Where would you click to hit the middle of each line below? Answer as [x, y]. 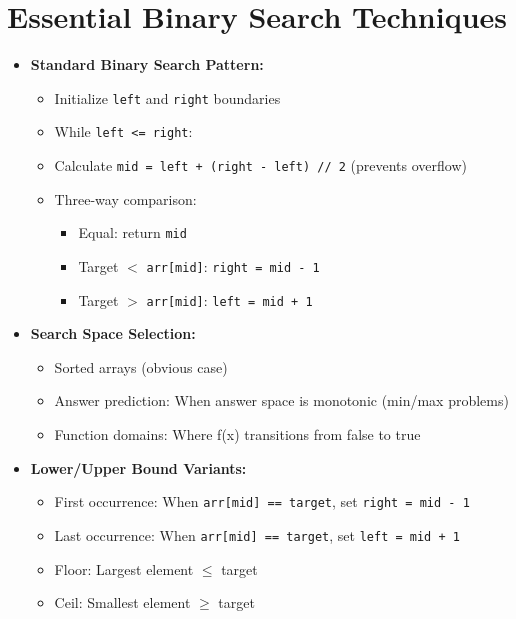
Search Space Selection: [113, 333]
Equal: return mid [132, 232]
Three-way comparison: [125, 198]
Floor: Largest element [124, 568]
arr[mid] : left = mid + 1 [229, 299]
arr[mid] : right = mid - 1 [233, 265]
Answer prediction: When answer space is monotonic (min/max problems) [281, 400]
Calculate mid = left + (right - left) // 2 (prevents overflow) [260, 165]
